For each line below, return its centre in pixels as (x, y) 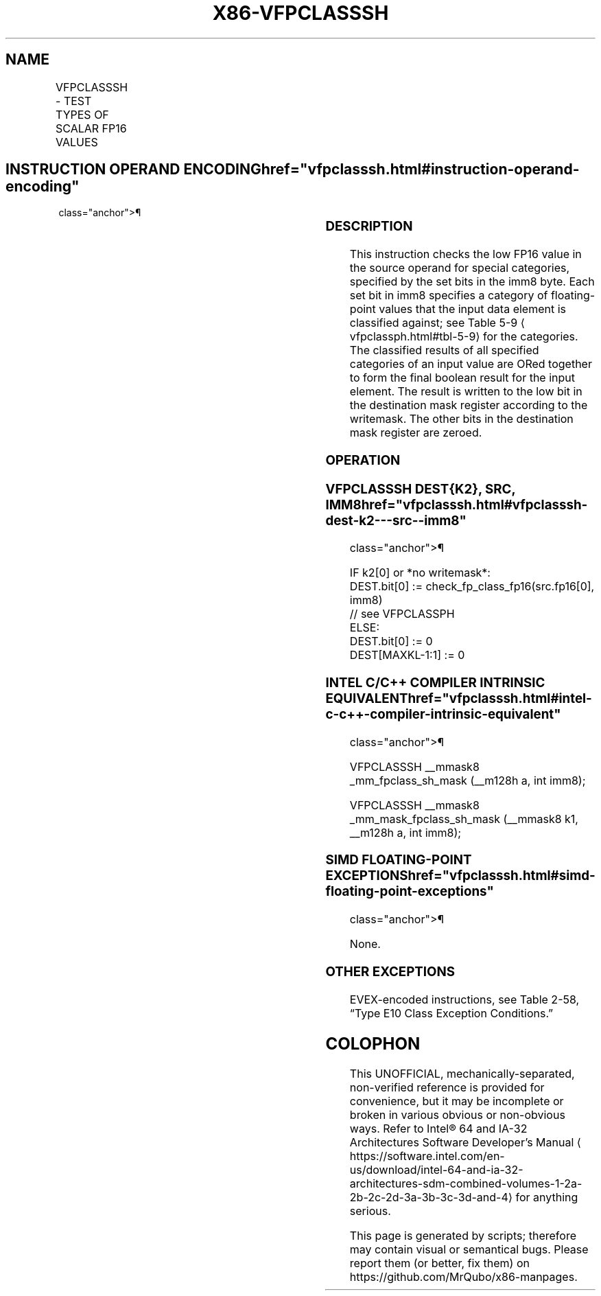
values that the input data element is (473, 309)
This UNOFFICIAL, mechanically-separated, (462, 1074)
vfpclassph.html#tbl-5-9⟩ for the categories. (464, 337)
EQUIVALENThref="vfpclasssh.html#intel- (459, 699)
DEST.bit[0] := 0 (391, 641)
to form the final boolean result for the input (462, 378)
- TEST (74, 101)
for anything (547, 1197)
